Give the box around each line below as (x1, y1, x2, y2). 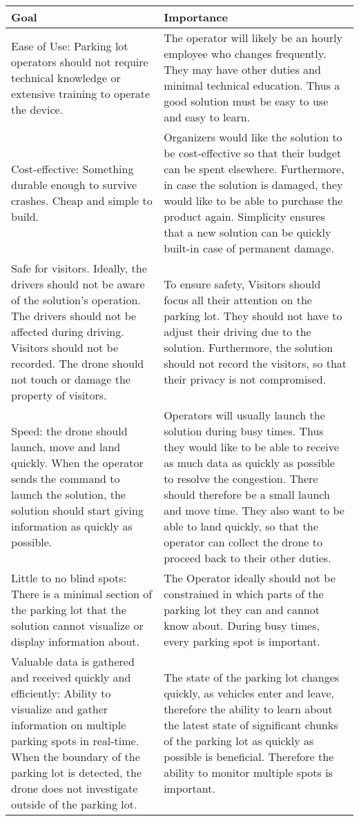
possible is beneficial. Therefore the (164, 749, 334, 764)
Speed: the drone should (11, 423, 128, 439)
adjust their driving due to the (164, 324, 311, 339)
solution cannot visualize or (11, 617, 144, 633)
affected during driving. (11, 324, 124, 339)
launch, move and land (11, 439, 121, 455)
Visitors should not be (11, 339, 118, 355)
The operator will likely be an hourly (164, 30, 342, 46)
